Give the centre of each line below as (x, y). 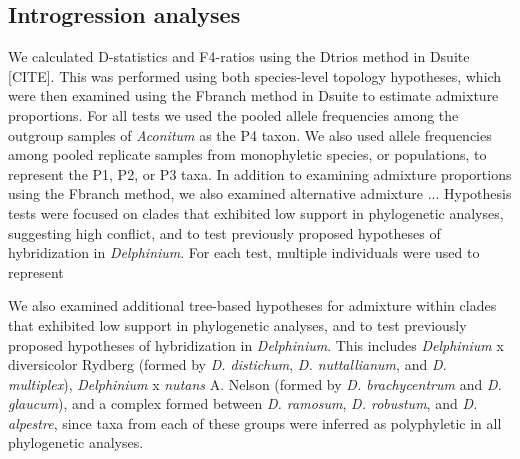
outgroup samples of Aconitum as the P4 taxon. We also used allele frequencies (250, 134)
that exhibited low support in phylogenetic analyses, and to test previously (237, 324)
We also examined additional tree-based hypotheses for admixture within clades (252, 305)
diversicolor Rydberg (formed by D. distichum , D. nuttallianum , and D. (227, 364)
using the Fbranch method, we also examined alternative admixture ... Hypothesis (260, 193)
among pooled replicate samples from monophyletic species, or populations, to (247, 154)
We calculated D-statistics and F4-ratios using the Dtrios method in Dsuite (239, 56)
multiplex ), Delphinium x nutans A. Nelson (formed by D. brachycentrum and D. (255, 383)
